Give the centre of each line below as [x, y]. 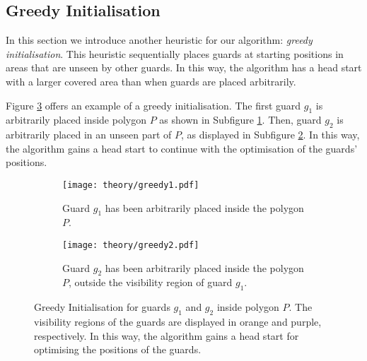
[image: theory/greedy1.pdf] [131, 185]
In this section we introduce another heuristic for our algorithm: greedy [159, 40]
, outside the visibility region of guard [151, 282]
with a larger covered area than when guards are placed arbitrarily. [151, 81]
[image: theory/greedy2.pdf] [131, 245]
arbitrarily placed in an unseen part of [89, 135]
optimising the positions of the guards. [118, 349]
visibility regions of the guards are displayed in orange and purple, [178, 322]
